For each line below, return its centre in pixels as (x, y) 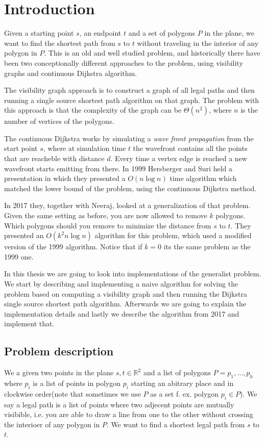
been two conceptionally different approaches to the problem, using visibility (124, 62)
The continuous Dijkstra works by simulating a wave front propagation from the (129, 138)
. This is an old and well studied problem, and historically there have (152, 53)
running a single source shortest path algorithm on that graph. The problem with (132, 100)
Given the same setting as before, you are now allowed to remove (106, 215)
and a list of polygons (177, 372)
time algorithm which (203, 178)
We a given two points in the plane (59, 372)
